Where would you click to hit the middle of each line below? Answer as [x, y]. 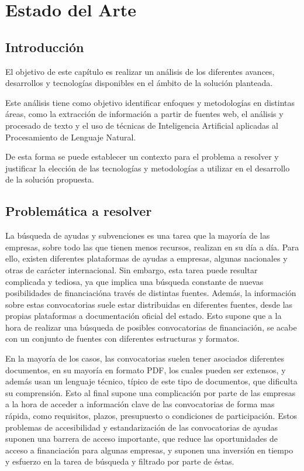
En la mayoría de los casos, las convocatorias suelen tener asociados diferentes [145, 358]
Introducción [45, 47]
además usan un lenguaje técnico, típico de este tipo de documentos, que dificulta [151, 381]
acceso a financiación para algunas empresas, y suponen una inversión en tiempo [149, 450]
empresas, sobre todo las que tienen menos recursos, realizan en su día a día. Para [152, 247]
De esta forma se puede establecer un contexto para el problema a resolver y [142, 157]
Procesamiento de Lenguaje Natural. [71, 137]
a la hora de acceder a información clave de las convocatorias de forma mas [140, 404]
